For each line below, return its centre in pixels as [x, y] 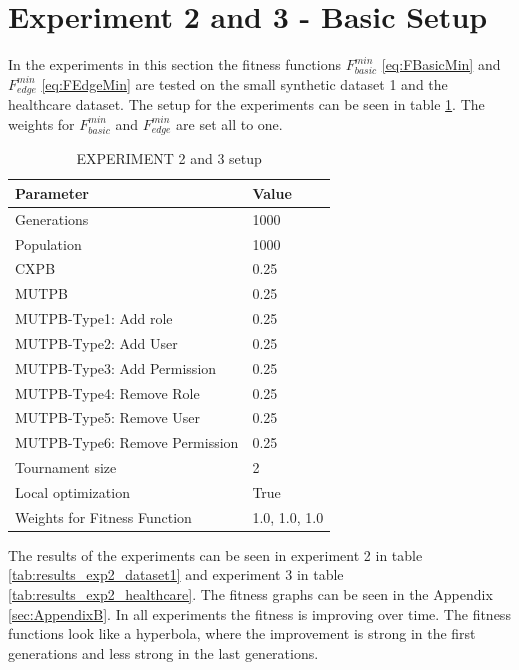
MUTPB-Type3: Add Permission [116, 367]
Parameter [52, 192]
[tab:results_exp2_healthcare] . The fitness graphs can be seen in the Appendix [250, 594]
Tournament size [66, 467]
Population [48, 243]
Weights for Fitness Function [103, 516]
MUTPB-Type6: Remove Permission [127, 442]
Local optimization [72, 491]
